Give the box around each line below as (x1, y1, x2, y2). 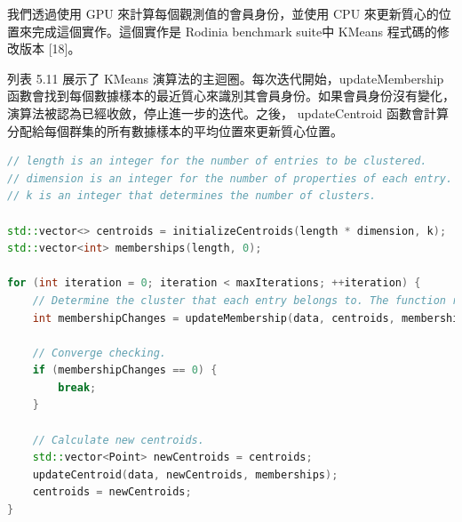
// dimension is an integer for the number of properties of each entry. (7, 172, 453, 185)
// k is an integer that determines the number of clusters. (7, 189, 377, 203)
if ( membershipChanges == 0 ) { (32, 364, 218, 377)
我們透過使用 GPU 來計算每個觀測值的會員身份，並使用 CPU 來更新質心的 (7, 4, 439, 22)
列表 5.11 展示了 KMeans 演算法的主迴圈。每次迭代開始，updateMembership (7, 68, 444, 87)
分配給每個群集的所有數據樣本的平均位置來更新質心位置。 (7, 121, 343, 140)
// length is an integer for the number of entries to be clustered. (7, 155, 427, 168)
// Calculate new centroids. (32, 433, 204, 446)
